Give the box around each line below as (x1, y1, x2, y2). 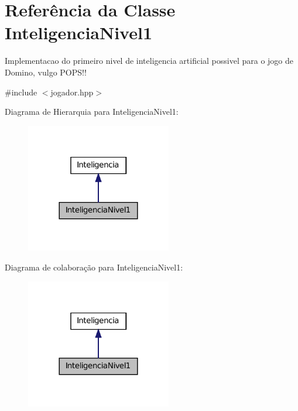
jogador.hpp (50, 85, 94, 98)
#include (5, 85, 37, 98)
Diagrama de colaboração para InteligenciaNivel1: (5, 261, 183, 273)
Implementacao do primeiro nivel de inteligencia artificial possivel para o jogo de (5, 54, 294, 67)
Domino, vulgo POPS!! (5, 66, 87, 78)
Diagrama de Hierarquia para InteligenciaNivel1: (5, 105, 179, 118)
